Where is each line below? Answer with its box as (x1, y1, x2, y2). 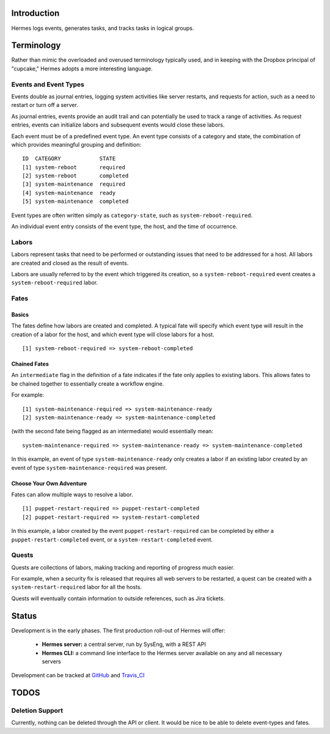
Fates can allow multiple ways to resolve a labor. (11, 491, 133, 498)
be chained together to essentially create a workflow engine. (11, 380, 164, 387)
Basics (11, 310, 29, 318)
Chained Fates (11, 361, 49, 368)
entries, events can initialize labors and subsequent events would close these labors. (11, 121, 225, 128)
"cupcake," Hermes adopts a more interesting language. (11, 65, 153, 72)
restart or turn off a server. (11, 101, 79, 109)
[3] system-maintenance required (22, 181, 125, 188)
